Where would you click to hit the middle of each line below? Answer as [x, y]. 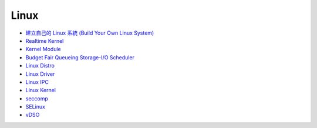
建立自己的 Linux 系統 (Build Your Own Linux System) [90, 33]
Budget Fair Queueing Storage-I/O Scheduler [80, 57]
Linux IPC [37, 82]
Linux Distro [40, 66]
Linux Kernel [41, 90]
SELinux [35, 107]
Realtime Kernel [45, 41]
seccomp [37, 98]
